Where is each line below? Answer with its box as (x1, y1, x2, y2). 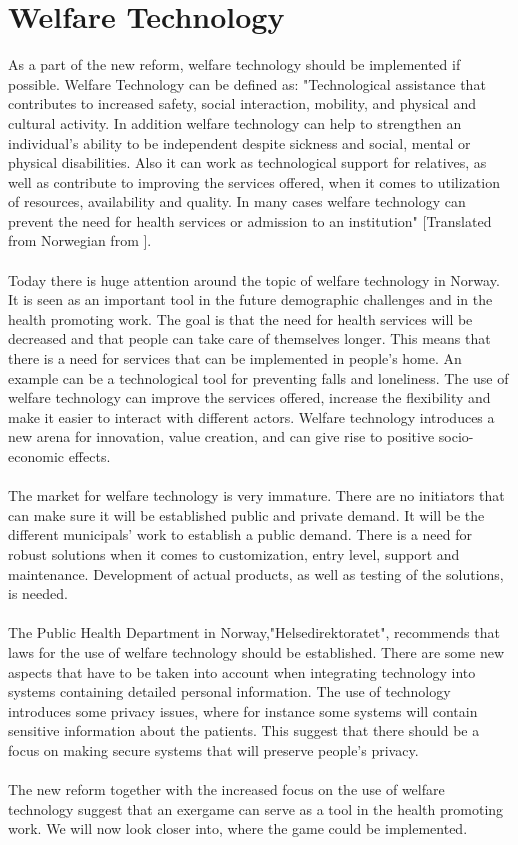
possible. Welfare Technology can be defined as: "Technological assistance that (8, 73, 486, 94)
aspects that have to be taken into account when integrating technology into (8, 661, 476, 682)
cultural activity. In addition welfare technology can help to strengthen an (8, 112, 462, 133)
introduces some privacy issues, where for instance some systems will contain (8, 700, 478, 721)
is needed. (8, 583, 68, 604)
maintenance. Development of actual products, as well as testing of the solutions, (8, 563, 504, 584)
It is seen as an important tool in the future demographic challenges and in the (8, 289, 493, 310)
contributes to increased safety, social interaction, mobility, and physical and (8, 93, 476, 114)
